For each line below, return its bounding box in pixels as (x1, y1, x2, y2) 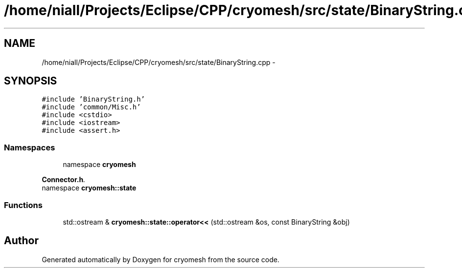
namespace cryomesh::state (42, 184, 137, 192)
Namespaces (4, 142, 55, 152)
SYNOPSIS (4, 75, 57, 87)
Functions (4, 200, 43, 210)
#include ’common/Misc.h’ (42, 103, 141, 111)
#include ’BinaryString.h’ (42, 95, 145, 104)
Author (4, 234, 39, 247)
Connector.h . (42, 175, 86, 184)
